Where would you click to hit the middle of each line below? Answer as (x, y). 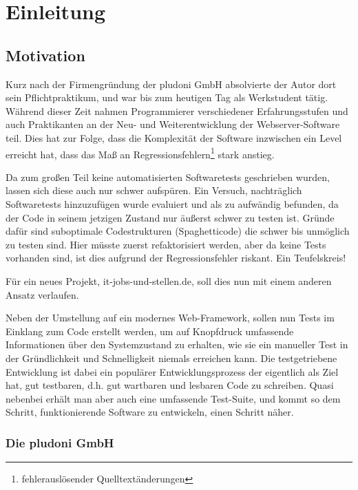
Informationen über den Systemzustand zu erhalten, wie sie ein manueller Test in (177, 344)
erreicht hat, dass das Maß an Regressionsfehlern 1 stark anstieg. (140, 153)
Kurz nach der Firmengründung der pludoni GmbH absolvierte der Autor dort (171, 84)
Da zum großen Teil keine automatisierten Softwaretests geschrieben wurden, (168, 177)
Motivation (45, 55)
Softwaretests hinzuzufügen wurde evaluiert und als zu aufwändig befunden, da (172, 203)
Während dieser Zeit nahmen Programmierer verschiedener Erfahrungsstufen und (177, 110)
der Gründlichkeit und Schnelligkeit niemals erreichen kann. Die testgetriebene (171, 358)
